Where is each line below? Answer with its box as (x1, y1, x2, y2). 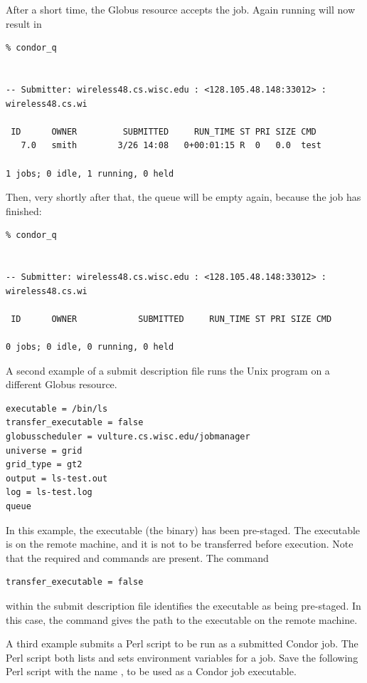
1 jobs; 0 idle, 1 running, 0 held (6, 168, 174, 179)
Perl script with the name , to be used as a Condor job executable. (6, 664, 297, 679)
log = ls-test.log (6, 487, 92, 498)
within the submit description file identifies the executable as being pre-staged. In (6, 598, 361, 612)
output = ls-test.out (6, 473, 108, 484)
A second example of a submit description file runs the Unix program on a (6, 363, 330, 377)
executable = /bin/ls (6, 403, 108, 414)
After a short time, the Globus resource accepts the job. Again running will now (6, 2, 355, 16)
